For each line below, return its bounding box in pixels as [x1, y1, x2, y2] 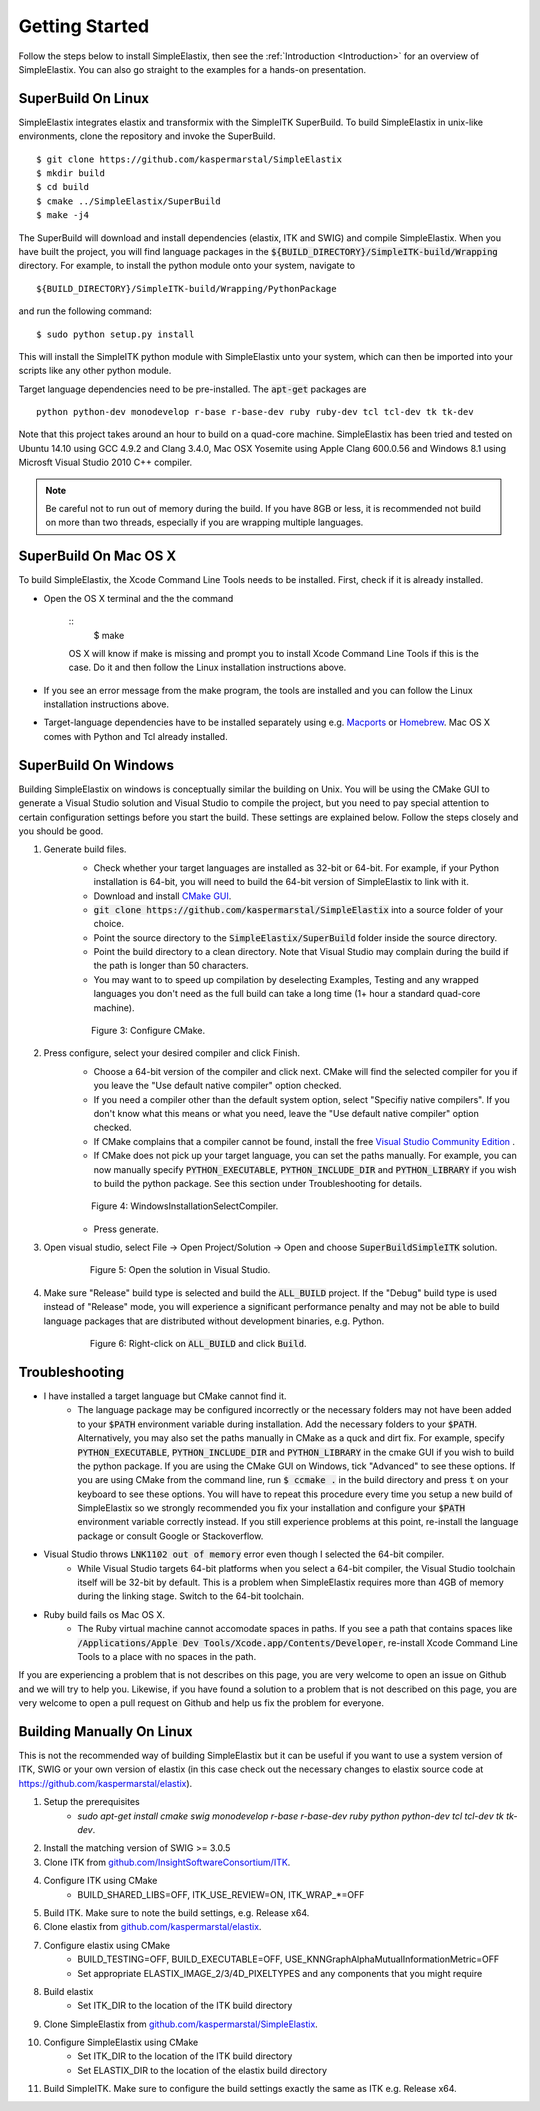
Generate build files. [43, 843, 127, 855]
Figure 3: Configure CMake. [91, 1025, 206, 1037]
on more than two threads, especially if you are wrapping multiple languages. [45, 516, 364, 529]
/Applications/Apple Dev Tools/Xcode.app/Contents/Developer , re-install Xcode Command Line [77, 1636, 519, 1649]
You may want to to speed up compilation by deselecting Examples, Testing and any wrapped [93, 973, 479, 985]
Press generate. [93, 1223, 159, 1235]
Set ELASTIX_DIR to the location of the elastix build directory [77, 2064, 327, 2076]
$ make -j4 [36, 210, 90, 221]
